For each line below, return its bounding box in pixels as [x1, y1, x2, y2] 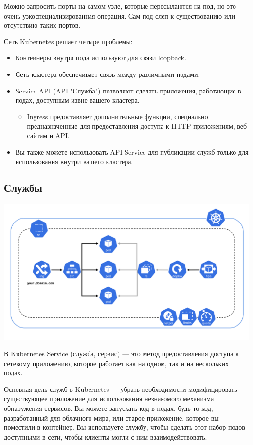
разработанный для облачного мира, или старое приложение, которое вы [4, 412, 219, 423]
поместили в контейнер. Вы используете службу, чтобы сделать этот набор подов [4, 422, 245, 432]
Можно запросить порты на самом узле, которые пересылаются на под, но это [4, 1, 236, 11]
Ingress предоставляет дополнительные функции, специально [27, 111, 208, 121]
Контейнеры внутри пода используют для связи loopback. [15, 53, 186, 63]
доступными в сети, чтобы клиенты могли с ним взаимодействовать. [4, 431, 207, 442]
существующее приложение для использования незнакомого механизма [4, 393, 214, 404]
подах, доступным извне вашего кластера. [15, 95, 140, 105]
